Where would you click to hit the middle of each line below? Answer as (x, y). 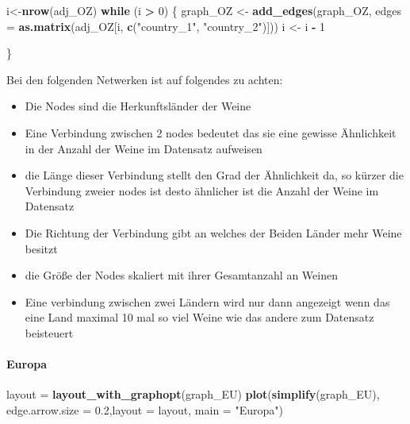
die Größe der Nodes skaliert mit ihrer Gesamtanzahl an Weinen (181, 275)
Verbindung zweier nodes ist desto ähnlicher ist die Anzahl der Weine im (202, 190)
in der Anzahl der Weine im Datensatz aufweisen (144, 148)
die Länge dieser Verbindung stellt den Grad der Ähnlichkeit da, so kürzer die (214, 175)
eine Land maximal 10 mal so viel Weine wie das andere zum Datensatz (199, 317)
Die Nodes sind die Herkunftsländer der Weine (138, 106)
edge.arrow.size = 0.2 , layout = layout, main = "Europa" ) (145, 409)
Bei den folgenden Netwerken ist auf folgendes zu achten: (145, 79)
